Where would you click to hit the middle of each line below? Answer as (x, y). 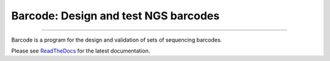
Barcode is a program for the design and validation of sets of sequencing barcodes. (117, 40)
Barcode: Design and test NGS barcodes (116, 16)
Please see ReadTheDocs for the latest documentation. (81, 51)
